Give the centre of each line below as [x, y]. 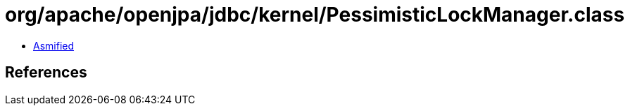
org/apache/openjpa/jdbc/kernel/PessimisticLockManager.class [315, 15]
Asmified [54, 45]
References [46, 73]
